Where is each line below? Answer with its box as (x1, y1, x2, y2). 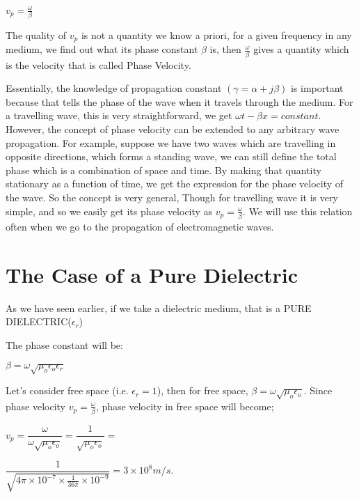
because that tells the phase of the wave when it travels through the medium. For (6, 94, 353, 109)
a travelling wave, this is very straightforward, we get (6, 108, 232, 123)
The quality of (6, 27, 67, 42)
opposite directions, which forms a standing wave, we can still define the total (6, 149, 337, 164)
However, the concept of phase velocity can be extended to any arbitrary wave (6, 121, 340, 136)
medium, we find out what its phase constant (6, 42, 198, 56)
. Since (303, 383, 333, 398)
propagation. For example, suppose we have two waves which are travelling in (6, 135, 336, 150)
